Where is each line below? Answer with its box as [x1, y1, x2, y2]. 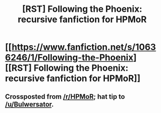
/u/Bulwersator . [5, 100, 54, 109]
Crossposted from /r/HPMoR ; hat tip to [5, 92, 125, 101]
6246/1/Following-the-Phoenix [5, 52, 134, 63]
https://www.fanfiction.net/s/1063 [11, 42, 156, 53]
